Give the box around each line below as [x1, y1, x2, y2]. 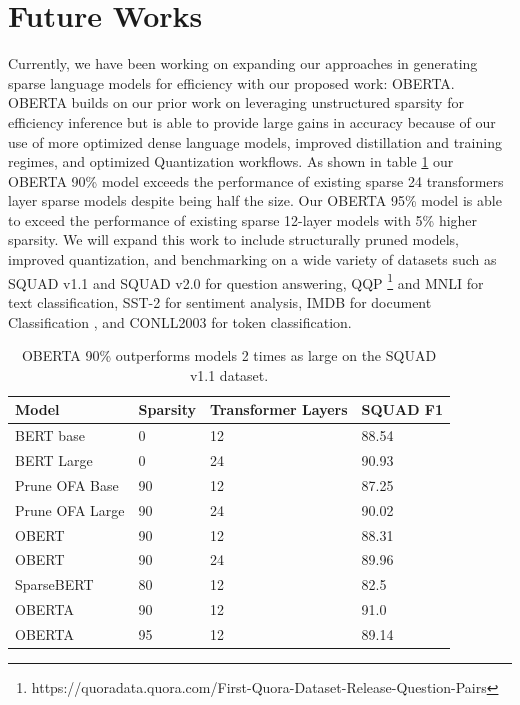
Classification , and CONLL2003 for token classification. [8, 311, 352, 332]
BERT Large [15, 449, 93, 470]
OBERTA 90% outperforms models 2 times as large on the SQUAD [21, 345, 437, 366]
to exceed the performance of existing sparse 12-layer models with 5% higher [8, 209, 478, 230]
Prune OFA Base [15, 474, 119, 495]
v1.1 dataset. [189, 364, 269, 385]
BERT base [15, 425, 85, 446]
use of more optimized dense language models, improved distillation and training [8, 131, 502, 152]
